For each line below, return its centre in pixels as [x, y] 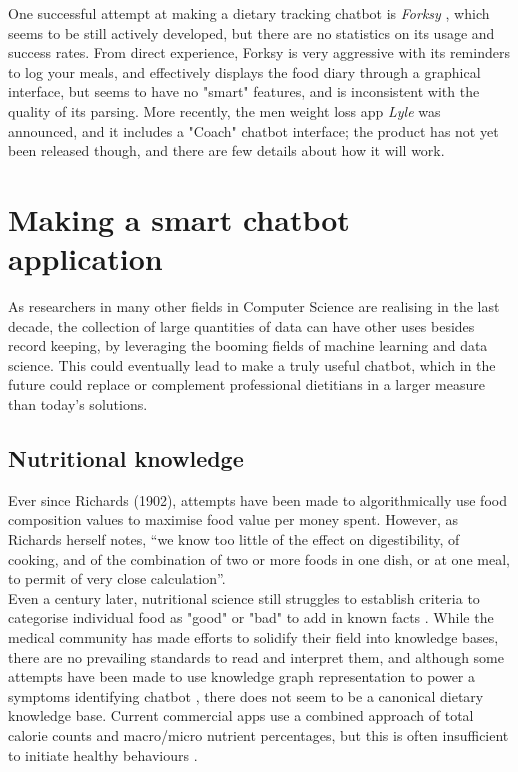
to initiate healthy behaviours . [103, 754]
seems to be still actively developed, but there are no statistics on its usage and [251, 32]
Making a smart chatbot [179, 218]
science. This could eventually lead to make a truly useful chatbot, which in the [252, 364]
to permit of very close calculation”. [117, 578]
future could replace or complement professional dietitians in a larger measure [246, 384]
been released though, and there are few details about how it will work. [226, 150]
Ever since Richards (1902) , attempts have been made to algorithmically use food [257, 499]
